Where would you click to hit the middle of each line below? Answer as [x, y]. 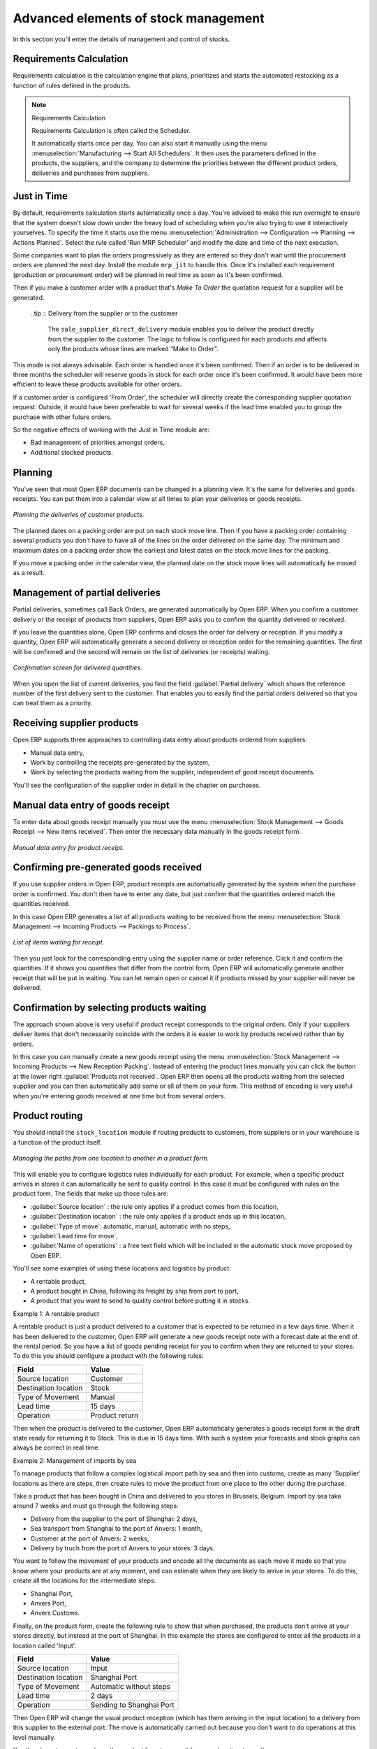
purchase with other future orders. [62, 417]
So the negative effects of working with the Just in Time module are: [111, 430]
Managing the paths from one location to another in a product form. [111, 1159]
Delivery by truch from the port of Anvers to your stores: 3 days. [123, 1548]
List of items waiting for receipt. [59, 942]
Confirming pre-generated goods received [108, 868]
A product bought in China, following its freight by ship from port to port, [134, 1291]
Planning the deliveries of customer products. [79, 515]
